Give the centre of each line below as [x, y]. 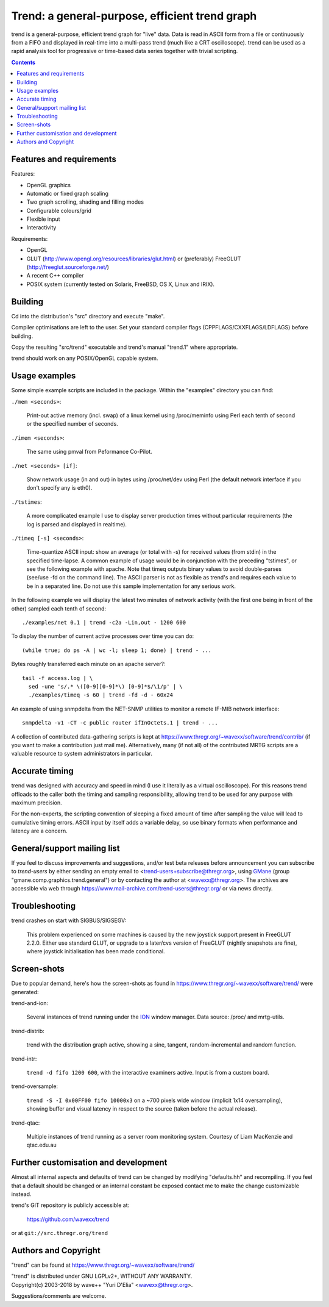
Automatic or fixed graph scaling [68, 193]
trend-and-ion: [30, 1003]
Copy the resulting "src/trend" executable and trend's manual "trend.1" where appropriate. [125, 347]
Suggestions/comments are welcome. [59, 1296]
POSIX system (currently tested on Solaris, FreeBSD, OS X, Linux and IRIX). [121, 284]
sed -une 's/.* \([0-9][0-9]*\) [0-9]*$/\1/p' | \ [105, 686]
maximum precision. [37, 803]
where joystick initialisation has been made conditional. [96, 951]
